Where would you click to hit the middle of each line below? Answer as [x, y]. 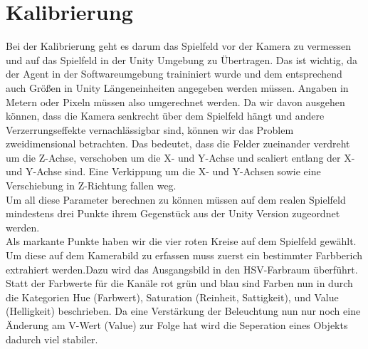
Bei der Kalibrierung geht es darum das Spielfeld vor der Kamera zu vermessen [178, 46]
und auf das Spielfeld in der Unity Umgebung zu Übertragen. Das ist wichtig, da [182, 59]
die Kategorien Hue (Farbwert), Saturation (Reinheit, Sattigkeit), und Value [172, 297]
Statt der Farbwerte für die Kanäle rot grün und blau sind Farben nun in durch [179, 283]
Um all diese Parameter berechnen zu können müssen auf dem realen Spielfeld [176, 199]
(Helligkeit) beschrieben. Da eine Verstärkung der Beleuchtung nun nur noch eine [183, 311]
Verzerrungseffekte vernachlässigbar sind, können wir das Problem [150, 129]
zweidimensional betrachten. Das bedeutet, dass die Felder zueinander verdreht [178, 144]
